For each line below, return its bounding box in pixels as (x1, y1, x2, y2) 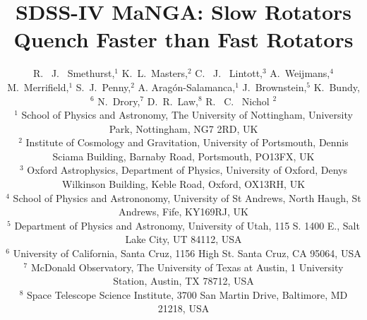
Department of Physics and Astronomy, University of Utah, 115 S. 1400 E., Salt (14, 218, 360, 232)
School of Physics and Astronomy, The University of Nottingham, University (21, 107, 353, 122)
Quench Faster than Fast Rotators (13, 25, 354, 54)
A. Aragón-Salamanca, (138, 79, 236, 94)
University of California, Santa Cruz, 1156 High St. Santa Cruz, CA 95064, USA (13, 246, 361, 261)
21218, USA (157, 301, 210, 316)
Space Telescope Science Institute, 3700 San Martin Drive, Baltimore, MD (27, 287, 348, 302)
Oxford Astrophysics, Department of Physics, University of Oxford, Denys (27, 162, 347, 177)
